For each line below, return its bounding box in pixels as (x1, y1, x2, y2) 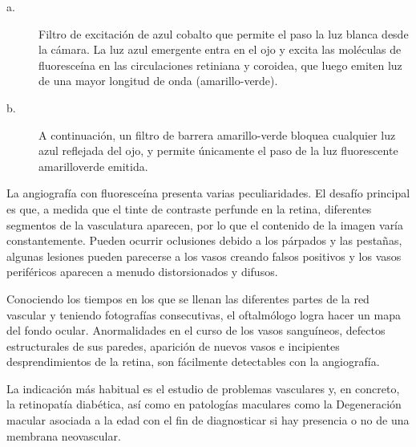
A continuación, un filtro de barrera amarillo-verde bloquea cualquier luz (38, 126, 396, 143)
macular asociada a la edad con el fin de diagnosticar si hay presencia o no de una (6, 412, 410, 429)
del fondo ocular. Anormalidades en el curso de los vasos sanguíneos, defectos (6, 322, 386, 339)
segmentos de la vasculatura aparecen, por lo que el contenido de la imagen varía (6, 216, 404, 233)
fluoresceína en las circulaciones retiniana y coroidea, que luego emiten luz (38, 56, 402, 73)
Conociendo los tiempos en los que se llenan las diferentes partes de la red (6, 290, 370, 307)
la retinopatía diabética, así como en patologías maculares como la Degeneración (6, 396, 402, 412)
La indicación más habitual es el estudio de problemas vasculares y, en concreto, (6, 380, 400, 396)
